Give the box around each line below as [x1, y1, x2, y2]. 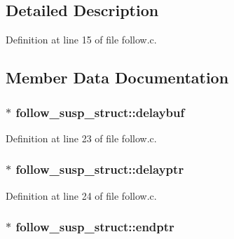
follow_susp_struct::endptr [15, 218, 174, 235]
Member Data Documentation [6, 67, 229, 88]
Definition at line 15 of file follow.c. [6, 32, 157, 47]
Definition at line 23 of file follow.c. [6, 130, 157, 145]
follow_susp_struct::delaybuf [15, 103, 185, 121]
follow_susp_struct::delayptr [15, 161, 184, 178]
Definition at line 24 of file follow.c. [6, 188, 157, 203]
